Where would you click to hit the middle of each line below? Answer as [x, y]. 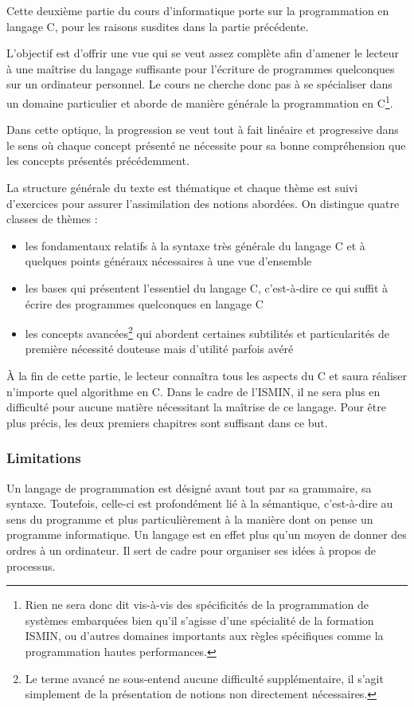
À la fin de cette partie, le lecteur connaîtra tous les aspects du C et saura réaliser [207, 375]
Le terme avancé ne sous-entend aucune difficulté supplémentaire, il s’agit [204, 678]
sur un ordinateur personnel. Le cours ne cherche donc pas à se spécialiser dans [199, 84]
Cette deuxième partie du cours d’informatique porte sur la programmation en [198, 10]
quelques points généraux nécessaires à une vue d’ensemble [168, 261]
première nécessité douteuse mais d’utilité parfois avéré [159, 349]
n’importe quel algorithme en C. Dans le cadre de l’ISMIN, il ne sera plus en [193, 391]
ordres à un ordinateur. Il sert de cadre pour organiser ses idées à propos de [191, 550]
